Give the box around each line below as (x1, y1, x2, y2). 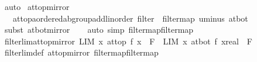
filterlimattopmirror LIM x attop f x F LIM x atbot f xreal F (4, 35, 253, 47)
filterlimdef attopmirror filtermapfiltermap (4, 46, 159, 58)
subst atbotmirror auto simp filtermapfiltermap (4, 23, 194, 36)
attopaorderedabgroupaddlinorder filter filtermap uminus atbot (12, 12, 248, 24)
